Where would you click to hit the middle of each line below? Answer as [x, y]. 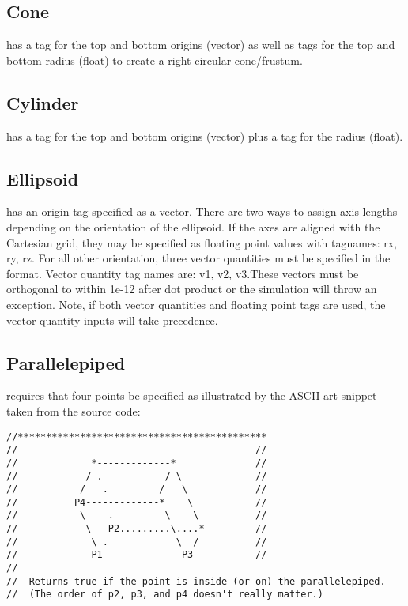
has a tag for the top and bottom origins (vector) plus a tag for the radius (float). [205, 136]
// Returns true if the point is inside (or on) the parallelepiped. [196, 581]
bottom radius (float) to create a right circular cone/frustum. [155, 60]
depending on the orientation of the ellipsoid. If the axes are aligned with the [193, 226]
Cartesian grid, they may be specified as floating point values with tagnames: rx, [202, 242]
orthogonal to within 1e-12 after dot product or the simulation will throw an [192, 289]
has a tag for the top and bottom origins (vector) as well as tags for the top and [201, 45]
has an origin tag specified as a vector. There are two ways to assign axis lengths [202, 211]
